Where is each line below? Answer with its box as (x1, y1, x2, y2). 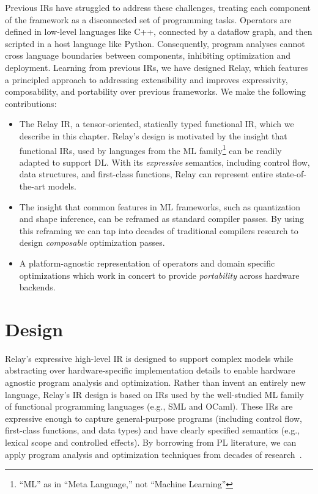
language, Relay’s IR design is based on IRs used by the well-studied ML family (5, 388, 304, 400)
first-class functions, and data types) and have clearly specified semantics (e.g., (5, 424, 300, 437)
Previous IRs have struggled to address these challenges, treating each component (5, 1, 311, 13)
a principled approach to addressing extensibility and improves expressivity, (5, 73, 288, 86)
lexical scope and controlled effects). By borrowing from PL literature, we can (5, 436, 297, 448)
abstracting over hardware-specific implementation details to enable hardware (5, 364, 295, 377)
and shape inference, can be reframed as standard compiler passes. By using (19, 212, 305, 225)
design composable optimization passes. (19, 236, 165, 249)
